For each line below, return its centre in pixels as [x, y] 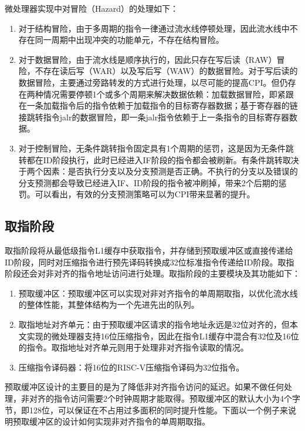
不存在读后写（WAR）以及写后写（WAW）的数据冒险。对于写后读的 [166, 71]
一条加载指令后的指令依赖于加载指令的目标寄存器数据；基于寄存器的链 [162, 105]
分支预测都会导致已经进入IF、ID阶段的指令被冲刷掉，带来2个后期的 [148, 182]
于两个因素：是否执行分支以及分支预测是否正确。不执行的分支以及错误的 [158, 171]
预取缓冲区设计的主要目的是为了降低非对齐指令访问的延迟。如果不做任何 [144, 387]
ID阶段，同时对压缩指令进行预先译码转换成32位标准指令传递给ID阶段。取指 [150, 262]
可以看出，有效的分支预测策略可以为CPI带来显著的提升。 [145, 194]
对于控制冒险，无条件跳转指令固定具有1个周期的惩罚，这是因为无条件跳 [156, 148]
